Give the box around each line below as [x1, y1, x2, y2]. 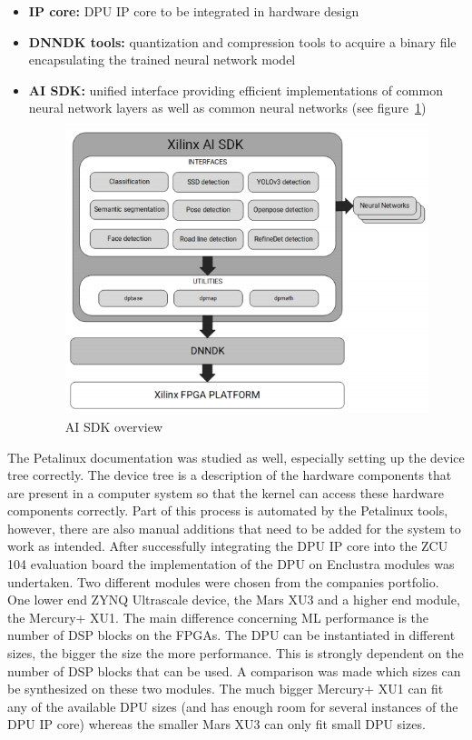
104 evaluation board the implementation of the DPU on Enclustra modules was [7, 555, 455, 574]
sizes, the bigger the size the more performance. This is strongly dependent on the [7, 644, 464, 663]
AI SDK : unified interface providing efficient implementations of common [28, 80, 443, 99]
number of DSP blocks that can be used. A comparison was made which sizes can [7, 661, 461, 680]
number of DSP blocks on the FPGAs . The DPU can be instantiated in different [7, 625, 456, 645]
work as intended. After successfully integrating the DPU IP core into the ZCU [7, 536, 448, 555]
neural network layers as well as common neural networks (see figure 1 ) [28, 98, 427, 117]
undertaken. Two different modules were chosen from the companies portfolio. [7, 572, 439, 591]
